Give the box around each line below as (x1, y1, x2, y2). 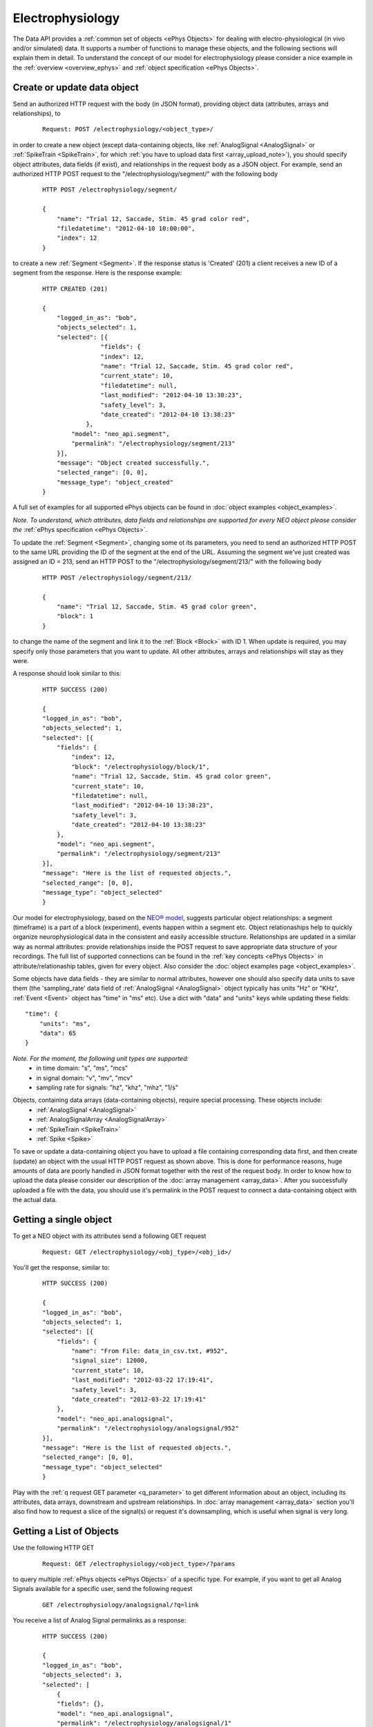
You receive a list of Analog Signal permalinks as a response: (12, 1616, 186, 1625)
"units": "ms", (39, 1020, 91, 1027)
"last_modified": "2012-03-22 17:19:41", (71, 1376, 214, 1384)
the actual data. (12, 1196, 57, 1204)
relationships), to (12, 109, 61, 117)
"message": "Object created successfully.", (56, 459, 210, 466)
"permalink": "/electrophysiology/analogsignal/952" (56, 1424, 240, 1433)
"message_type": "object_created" (56, 478, 174, 486)
